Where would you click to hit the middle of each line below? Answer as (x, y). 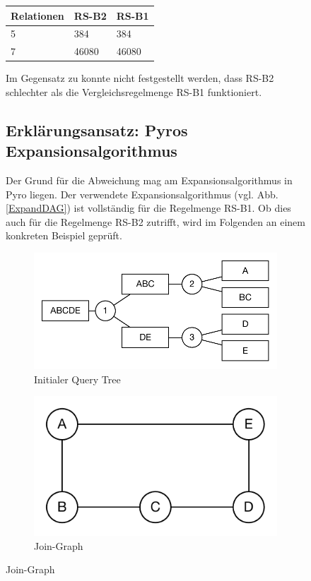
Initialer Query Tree (77, 379)
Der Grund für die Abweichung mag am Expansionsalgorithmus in (149, 180)
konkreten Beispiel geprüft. (64, 235)
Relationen (37, 15)
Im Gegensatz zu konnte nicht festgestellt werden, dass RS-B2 (140, 78)
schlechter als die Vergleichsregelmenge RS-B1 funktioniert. (134, 91)
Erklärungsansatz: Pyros (97, 130)
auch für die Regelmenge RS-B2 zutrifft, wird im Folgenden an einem (155, 221)
